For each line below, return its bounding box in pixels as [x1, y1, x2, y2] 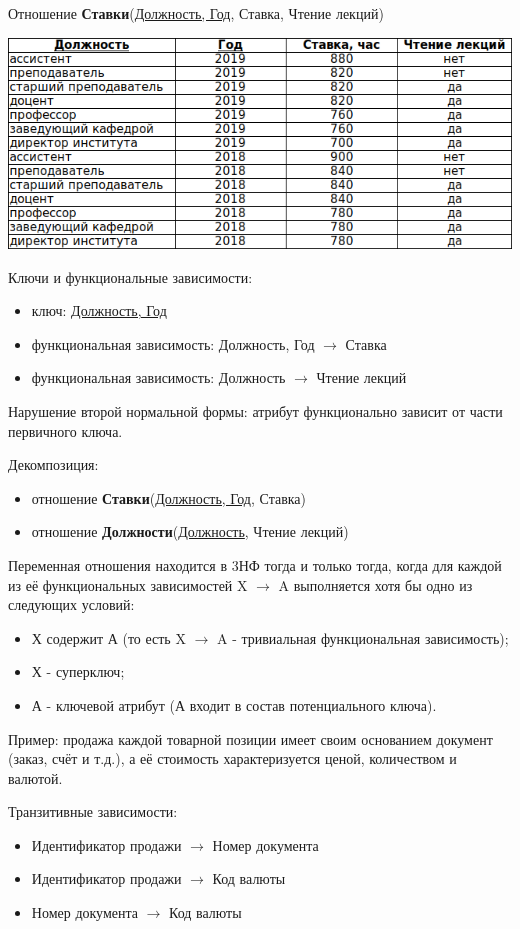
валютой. [8, 767, 63, 788]
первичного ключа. [8, 420, 123, 441]
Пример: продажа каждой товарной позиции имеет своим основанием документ [8, 728, 493, 749]
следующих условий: [8, 594, 135, 615]
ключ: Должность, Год [31, 300, 167, 321]
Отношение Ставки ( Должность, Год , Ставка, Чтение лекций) [8, 3, 384, 23]
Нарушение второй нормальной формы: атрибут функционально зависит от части [8, 400, 503, 421]
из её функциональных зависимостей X [8, 574, 248, 595]
